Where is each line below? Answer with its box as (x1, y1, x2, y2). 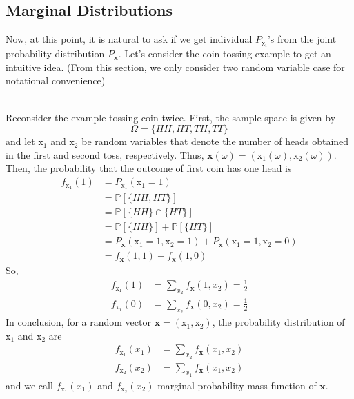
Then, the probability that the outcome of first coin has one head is (6, 161, 292, 175)
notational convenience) (6, 73, 106, 88)
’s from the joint (267, 32, 337, 46)
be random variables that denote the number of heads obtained (81, 134, 349, 148)
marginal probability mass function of (157, 378, 317, 392)
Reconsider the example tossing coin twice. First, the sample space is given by (6, 110, 336, 124)
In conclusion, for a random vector (6, 315, 151, 329)
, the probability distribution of (212, 315, 345, 329)
